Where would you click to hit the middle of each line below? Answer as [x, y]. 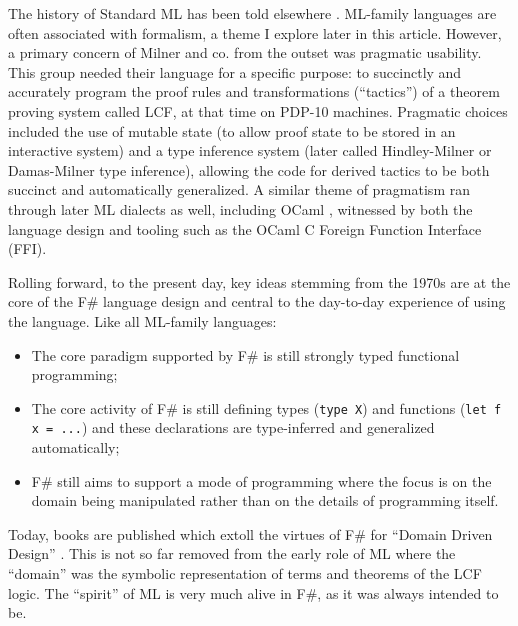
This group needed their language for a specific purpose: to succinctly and [235, 71]
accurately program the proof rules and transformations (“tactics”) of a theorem [254, 91]
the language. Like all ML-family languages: [142, 320]
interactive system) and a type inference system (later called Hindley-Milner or [250, 150]
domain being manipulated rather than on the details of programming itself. [265, 500]
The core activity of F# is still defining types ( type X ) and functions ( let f [266, 407]
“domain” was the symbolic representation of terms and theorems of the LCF [245, 572]
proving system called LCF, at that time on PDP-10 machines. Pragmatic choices [258, 110]
